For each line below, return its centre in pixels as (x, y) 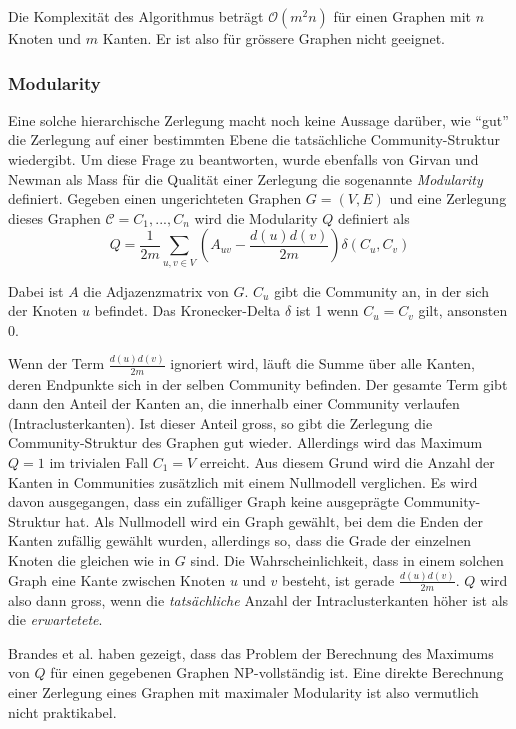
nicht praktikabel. (62, 711)
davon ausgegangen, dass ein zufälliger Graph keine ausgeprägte (203, 501)
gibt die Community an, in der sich (381, 290)
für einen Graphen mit (402, 16)
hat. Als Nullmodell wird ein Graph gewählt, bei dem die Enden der (274, 520)
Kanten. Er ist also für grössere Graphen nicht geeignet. (274, 38)
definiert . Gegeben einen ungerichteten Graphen (155, 198)
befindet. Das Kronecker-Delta (187, 310)
